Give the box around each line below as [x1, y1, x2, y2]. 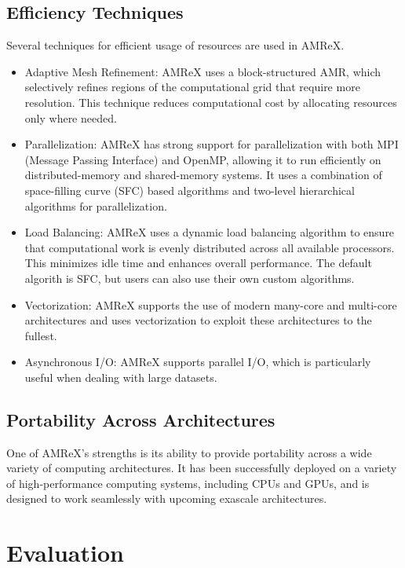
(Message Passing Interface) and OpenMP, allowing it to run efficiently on [24, 151, 381, 167]
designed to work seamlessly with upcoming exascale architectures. [6, 490, 327, 507]
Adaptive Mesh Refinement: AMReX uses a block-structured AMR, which [24, 63, 381, 79]
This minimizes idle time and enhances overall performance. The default [24, 255, 372, 271]
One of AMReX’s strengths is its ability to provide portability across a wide [6, 444, 372, 460]
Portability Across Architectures [6, 407, 275, 431]
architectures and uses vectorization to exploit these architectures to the [24, 312, 372, 328]
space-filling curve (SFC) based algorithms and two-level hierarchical [24, 181, 355, 198]
